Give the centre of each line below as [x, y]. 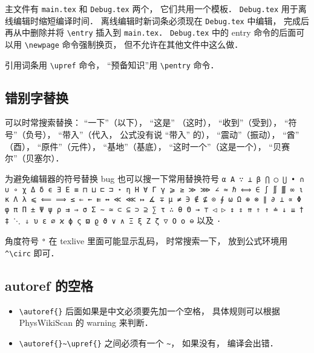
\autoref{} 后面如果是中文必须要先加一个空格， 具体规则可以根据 [149, 310]
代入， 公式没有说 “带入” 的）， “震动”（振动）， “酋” [195, 134]
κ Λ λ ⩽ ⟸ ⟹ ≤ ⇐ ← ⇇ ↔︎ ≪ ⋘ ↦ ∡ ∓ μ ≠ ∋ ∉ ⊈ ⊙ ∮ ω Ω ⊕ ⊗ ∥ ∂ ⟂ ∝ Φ [153, 200]
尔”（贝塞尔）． [34, 158]
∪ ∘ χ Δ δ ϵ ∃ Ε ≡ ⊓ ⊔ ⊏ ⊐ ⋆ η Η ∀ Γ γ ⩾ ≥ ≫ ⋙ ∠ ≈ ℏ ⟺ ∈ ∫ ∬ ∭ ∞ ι [154, 189]
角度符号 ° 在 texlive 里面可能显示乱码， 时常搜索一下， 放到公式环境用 [146, 241]
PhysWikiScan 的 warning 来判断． [86, 322]
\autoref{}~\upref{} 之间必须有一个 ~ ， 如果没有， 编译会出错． [149, 342]
